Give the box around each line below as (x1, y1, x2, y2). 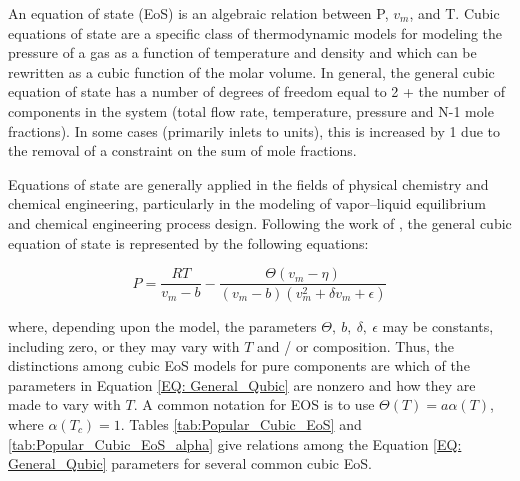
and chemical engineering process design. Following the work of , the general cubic (8, 212, 512, 233)
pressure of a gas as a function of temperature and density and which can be (8, 42, 477, 63)
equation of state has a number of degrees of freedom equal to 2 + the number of (8, 81, 505, 102)
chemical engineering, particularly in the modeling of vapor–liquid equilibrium (8, 193, 486, 214)
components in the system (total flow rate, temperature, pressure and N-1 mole (8, 100, 494, 121)
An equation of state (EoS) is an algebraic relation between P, (8, 3, 389, 23)
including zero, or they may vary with (8, 335, 240, 356)
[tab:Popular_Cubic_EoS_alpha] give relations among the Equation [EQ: (8, 433, 462, 454)
